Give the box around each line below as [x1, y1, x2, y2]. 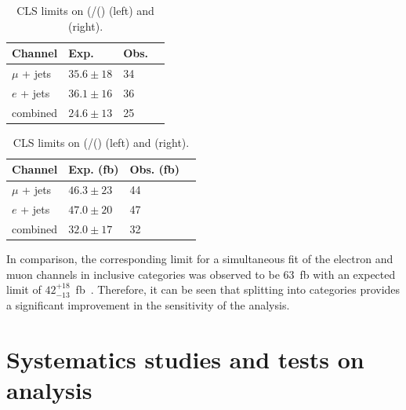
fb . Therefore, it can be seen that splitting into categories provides [75, 281, 401, 298]
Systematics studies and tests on [6, 342, 364, 375]
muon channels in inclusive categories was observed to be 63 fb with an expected [6, 265, 396, 282]
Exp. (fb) [68, 161, 119, 178]
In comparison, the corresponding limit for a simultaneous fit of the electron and [6, 251, 393, 267]
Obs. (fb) [129, 161, 179, 178]
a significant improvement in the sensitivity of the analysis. [6, 296, 290, 313]
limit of [6, 281, 42, 298]
